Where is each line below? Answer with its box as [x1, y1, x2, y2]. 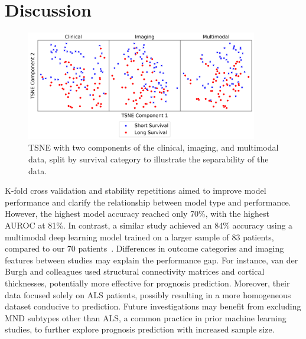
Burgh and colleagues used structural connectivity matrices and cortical [5, 265, 265, 278]
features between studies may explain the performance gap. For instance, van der [5, 253, 298, 266]
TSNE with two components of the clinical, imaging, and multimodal [28, 141, 279, 154]
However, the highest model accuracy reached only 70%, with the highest [5, 207, 269, 220]
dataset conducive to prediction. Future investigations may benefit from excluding [5, 300, 301, 312]
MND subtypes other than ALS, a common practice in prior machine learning [5, 311, 287, 324]
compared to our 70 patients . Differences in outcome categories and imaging [5, 242, 284, 255]
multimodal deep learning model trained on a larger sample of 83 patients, [5, 230, 274, 243]
